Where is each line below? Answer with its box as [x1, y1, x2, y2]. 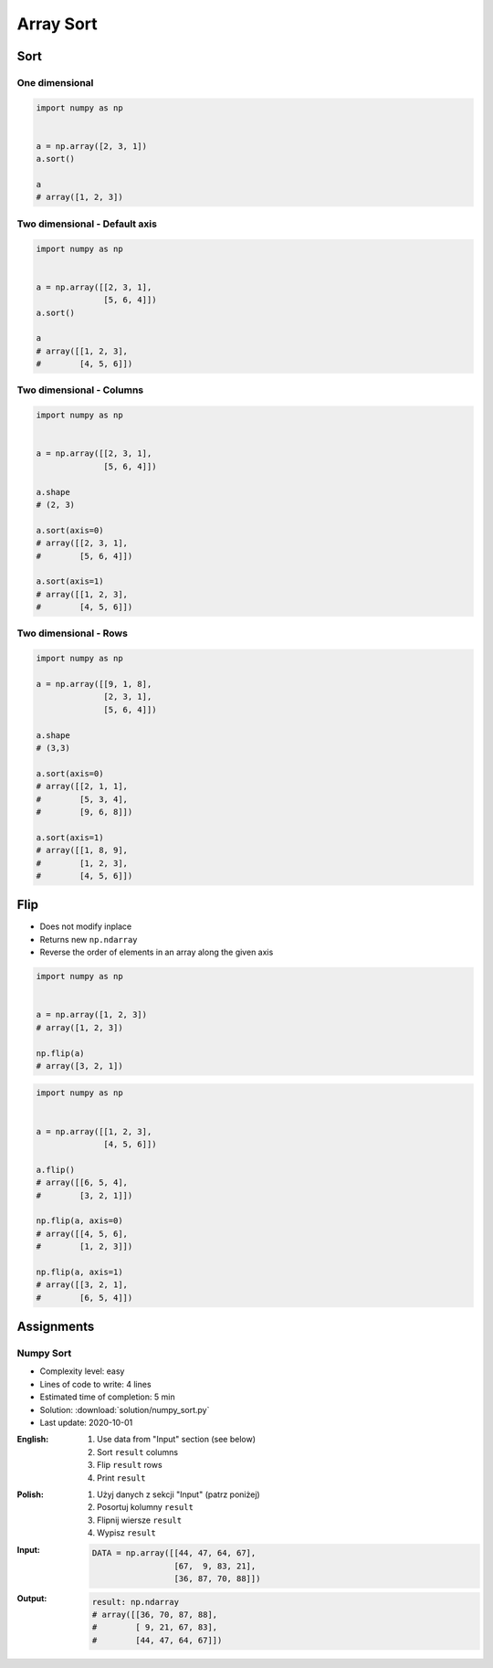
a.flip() [36, 1165, 76, 1175]
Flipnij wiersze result [97, 1515, 183, 1525]
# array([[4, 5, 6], [36, 1229, 128, 1239]
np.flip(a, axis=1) [36, 1266, 123, 1277]
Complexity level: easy [39, 1366, 125, 1377]
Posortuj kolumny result [97, 1502, 194, 1513]
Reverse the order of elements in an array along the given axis [39, 946, 274, 958]
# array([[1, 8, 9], [36, 845, 128, 856]
